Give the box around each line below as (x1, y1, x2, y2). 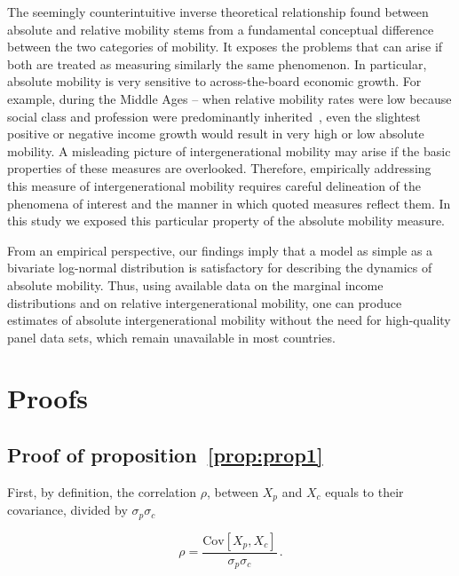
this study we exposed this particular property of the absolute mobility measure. (7, 211, 446, 230)
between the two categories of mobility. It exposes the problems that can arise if (7, 37, 443, 56)
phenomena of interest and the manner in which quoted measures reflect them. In (7, 193, 451, 212)
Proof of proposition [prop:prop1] (7, 441, 323, 469)
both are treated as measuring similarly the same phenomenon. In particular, (7, 54, 427, 73)
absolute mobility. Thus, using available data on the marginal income (7, 275, 384, 294)
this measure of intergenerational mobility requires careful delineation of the (7, 176, 421, 194)
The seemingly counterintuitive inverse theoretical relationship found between (7, 3, 429, 20)
